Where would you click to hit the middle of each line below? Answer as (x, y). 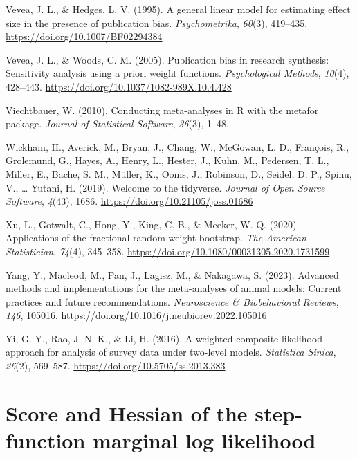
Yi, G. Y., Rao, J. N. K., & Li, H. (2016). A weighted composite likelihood (164, 338)
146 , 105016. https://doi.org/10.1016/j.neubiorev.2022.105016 (136, 315)
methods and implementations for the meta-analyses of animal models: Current (174, 288)
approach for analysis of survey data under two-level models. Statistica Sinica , (171, 352)
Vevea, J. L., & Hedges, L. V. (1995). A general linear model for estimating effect (178, 9)
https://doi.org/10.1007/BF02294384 (84, 36)
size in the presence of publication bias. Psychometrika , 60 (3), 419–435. (157, 22)
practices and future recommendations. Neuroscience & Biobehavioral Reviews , (172, 301)
